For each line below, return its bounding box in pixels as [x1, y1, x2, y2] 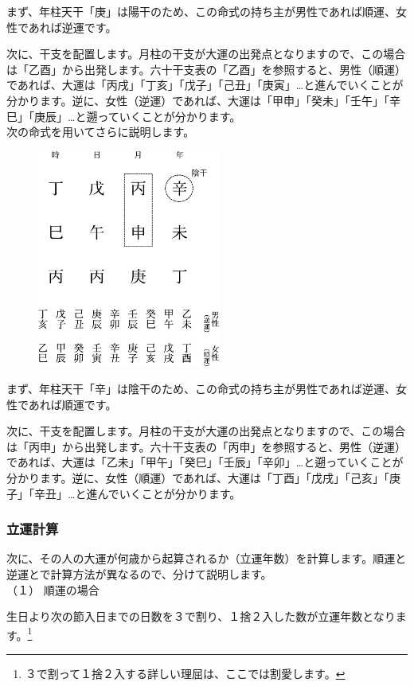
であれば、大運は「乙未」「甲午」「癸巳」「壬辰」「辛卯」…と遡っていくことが [6, 454, 404, 470]
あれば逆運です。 [28, 18, 117, 35]
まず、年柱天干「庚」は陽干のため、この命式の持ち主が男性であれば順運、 [6, 3, 396, 19]
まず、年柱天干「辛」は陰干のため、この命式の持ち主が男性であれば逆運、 [6, 380, 396, 396]
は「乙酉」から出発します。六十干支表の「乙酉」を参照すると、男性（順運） [6, 60, 407, 77]
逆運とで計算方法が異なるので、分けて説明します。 [6, 565, 272, 582]
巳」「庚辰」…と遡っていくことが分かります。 [6, 107, 241, 124]
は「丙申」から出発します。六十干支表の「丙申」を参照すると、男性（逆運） [6, 438, 407, 454]
